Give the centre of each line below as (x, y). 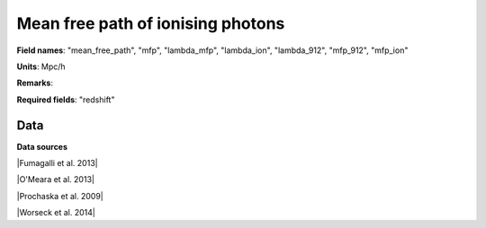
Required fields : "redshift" (66, 100)
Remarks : (35, 83)
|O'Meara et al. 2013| (55, 180)
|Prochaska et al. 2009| (60, 196)
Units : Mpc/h (41, 66)
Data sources (42, 146)
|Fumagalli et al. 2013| (57, 163)
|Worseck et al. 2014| (56, 213)
